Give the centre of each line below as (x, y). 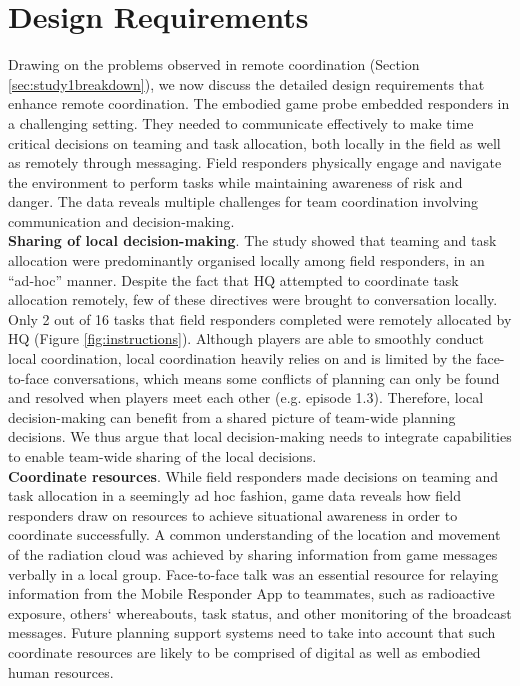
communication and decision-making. (121, 220)
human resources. (61, 671)
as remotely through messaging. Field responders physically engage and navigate (255, 162)
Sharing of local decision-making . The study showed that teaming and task (252, 240)
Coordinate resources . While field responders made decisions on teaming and (253, 475)
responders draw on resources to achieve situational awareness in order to (233, 514)
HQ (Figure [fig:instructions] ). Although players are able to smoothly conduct (246, 338)
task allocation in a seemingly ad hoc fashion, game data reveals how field (234, 495)
